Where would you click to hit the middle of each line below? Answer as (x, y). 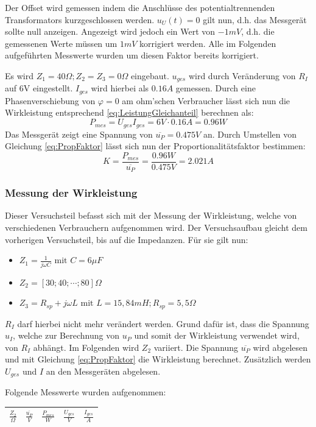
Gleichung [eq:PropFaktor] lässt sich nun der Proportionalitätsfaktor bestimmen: (155, 146)
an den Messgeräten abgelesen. (103, 371)
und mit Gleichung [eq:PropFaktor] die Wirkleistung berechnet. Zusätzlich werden (158, 359)
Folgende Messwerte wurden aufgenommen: (86, 392)
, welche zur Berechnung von (66, 335)
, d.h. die (258, 31)
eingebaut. (150, 75)
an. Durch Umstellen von (250, 134)
